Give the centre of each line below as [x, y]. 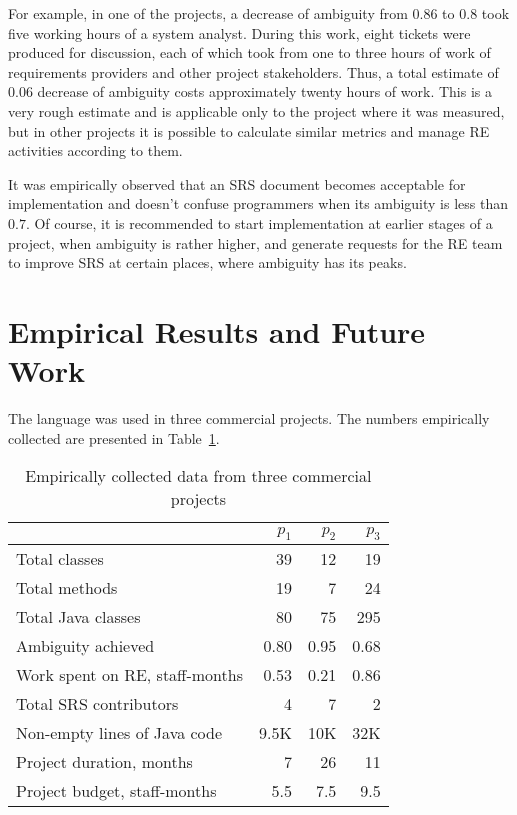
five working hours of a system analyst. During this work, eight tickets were [239, 32]
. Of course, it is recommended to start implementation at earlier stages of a [259, 222]
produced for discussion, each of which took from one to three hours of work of [249, 52]
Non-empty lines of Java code [119, 733]
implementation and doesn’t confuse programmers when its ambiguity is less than [258, 203]
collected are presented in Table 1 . [114, 437]
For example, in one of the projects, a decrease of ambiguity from [208, 13]
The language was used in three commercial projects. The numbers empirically [249, 418]
